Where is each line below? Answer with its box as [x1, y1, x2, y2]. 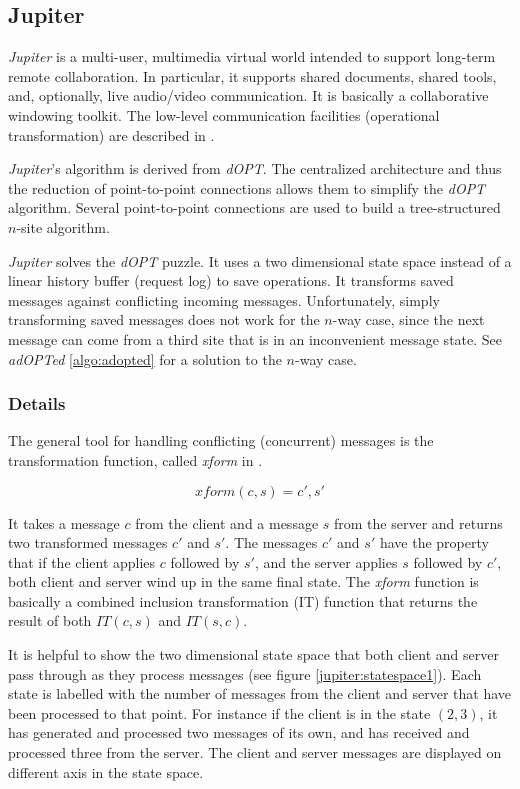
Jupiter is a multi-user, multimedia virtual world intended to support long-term [8, 46, 496, 67]
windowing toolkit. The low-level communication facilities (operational [8, 104, 440, 125]
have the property [379, 532, 489, 553]
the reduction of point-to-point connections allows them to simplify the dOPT [8, 177, 486, 198]
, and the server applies [254, 551, 398, 572]
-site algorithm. [16, 216, 110, 237]
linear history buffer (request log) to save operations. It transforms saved [8, 270, 454, 291]
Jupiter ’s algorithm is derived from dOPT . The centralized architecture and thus [8, 158, 502, 179]
